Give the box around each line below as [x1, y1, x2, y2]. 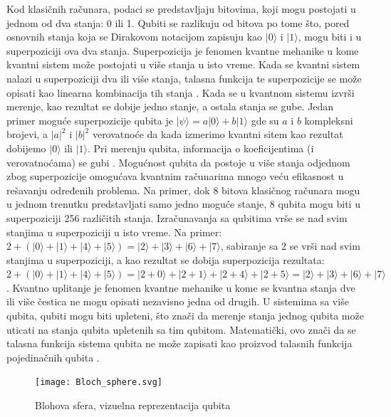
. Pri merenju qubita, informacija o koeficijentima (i [88, 140, 314, 155]
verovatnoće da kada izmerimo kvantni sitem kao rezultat [92, 127, 343, 142]
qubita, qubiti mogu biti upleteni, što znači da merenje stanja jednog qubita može [6, 308, 364, 323]
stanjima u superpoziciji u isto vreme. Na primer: [6, 224, 222, 239]
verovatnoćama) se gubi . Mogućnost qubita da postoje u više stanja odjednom [6, 154, 350, 169]
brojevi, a [6, 127, 48, 142]
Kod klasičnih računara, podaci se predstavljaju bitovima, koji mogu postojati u [6, 1, 356, 16]
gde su [251, 112, 279, 127]
